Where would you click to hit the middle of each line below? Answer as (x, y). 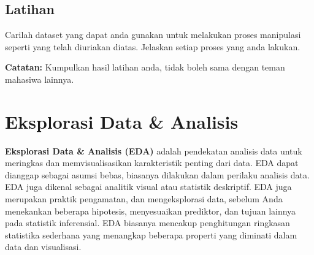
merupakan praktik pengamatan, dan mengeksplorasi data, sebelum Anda (144, 199)
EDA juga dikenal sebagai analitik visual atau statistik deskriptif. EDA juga (148, 187)
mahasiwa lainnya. (40, 79)
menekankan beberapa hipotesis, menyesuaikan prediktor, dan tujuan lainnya (151, 211)
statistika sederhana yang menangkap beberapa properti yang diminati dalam (151, 234)
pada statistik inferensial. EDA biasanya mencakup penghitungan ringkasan (147, 223)
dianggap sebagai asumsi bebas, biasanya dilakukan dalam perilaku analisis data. (157, 174)
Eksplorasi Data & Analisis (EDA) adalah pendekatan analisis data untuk (154, 150)
